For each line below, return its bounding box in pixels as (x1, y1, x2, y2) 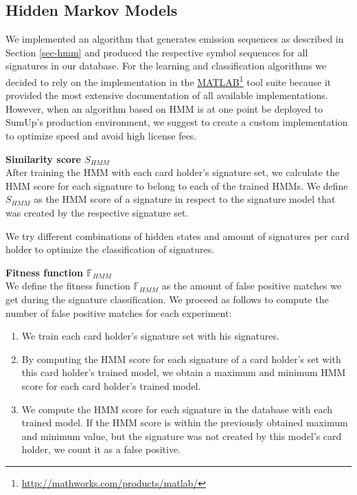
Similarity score (5, 151, 81, 166)
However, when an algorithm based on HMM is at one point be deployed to (5, 101, 323, 115)
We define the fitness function (5, 278, 130, 293)
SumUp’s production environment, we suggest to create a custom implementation (5, 115, 348, 129)
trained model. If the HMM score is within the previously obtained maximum (21, 415, 348, 430)
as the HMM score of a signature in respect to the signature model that (34, 192, 336, 206)
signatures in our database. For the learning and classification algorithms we (5, 58, 327, 73)
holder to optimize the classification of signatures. (5, 242, 215, 256)
